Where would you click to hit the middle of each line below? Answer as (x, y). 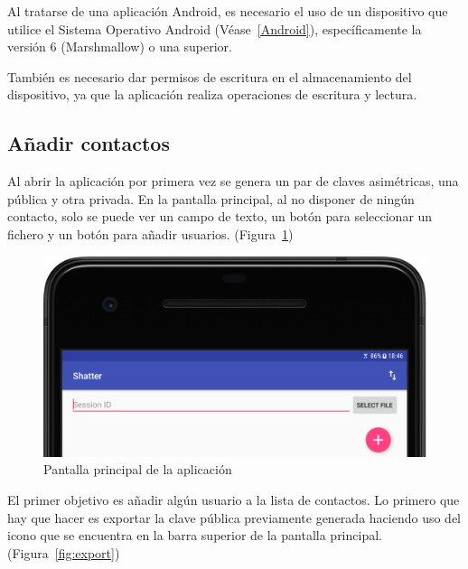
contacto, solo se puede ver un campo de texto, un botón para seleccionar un (220, 216)
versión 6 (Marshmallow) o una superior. (120, 47)
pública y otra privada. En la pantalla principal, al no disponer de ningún (211, 198)
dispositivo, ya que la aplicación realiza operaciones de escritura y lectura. (212, 94)
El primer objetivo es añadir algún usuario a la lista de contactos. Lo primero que (234, 500)
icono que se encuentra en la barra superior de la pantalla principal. (195, 535)
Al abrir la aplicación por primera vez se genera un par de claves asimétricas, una (233, 181)
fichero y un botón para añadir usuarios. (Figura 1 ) (150, 233)
